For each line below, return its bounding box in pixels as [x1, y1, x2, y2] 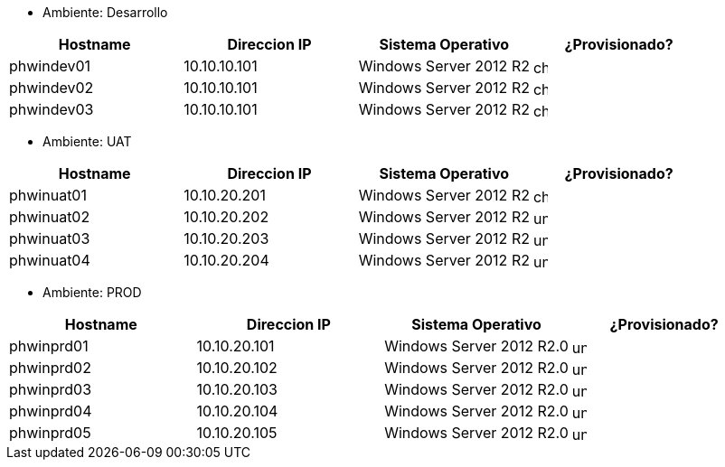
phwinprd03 [9, 380, 92, 398]
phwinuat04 [9, 251, 90, 269]
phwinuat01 [9, 186, 87, 204]
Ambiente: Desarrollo [42, 5, 168, 20]
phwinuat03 [9, 229, 90, 248]
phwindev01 [9, 57, 91, 75]
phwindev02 [9, 79, 94, 97]
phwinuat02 [9, 208, 90, 226]
